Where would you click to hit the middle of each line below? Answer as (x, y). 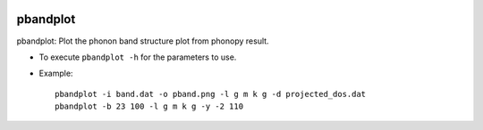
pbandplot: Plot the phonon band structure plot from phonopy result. (143, 41)
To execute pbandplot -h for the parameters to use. (138, 57)
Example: (56, 73)
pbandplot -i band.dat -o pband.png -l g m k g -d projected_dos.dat (211, 94)
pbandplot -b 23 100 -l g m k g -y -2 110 (149, 106)
